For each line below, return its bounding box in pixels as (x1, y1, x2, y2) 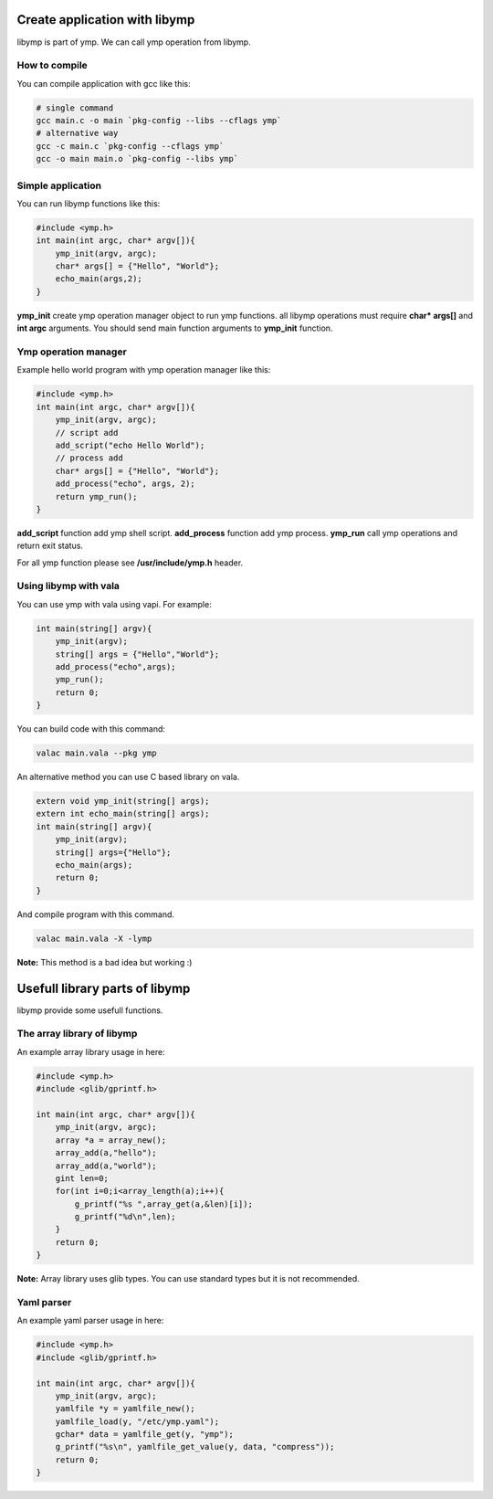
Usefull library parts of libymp (16, 980, 191, 996)
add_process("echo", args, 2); (55, 479, 195, 489)
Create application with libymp (16, 12, 195, 27)
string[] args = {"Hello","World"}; (55, 649, 219, 660)
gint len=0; (55, 1173, 110, 1183)
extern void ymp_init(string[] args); (36, 796, 210, 807)
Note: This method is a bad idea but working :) (16, 956, 193, 967)
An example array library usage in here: (16, 1046, 165, 1057)
